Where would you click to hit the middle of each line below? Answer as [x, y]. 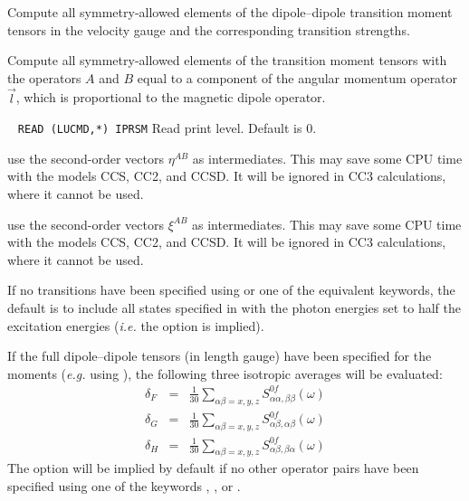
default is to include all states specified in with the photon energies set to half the [234, 307]
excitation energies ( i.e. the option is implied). [136, 325]
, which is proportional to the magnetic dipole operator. [171, 97]
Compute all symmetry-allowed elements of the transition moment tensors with [227, 60]
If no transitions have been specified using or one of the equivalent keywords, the [231, 290]
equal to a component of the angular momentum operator [297, 77]
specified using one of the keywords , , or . [124, 485]
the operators [44, 77]
